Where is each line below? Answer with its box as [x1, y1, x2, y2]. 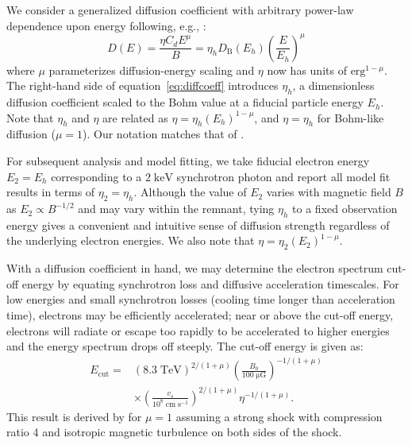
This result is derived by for [6, 408, 142, 424]
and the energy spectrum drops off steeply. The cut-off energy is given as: [6, 338, 364, 354]
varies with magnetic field [266, 184, 391, 200]
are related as [102, 109, 168, 126]
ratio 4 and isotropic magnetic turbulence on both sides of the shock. [6, 424, 342, 440]
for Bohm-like [317, 109, 384, 126]
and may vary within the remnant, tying [78, 200, 275, 217]
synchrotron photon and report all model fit [176, 168, 391, 184]
